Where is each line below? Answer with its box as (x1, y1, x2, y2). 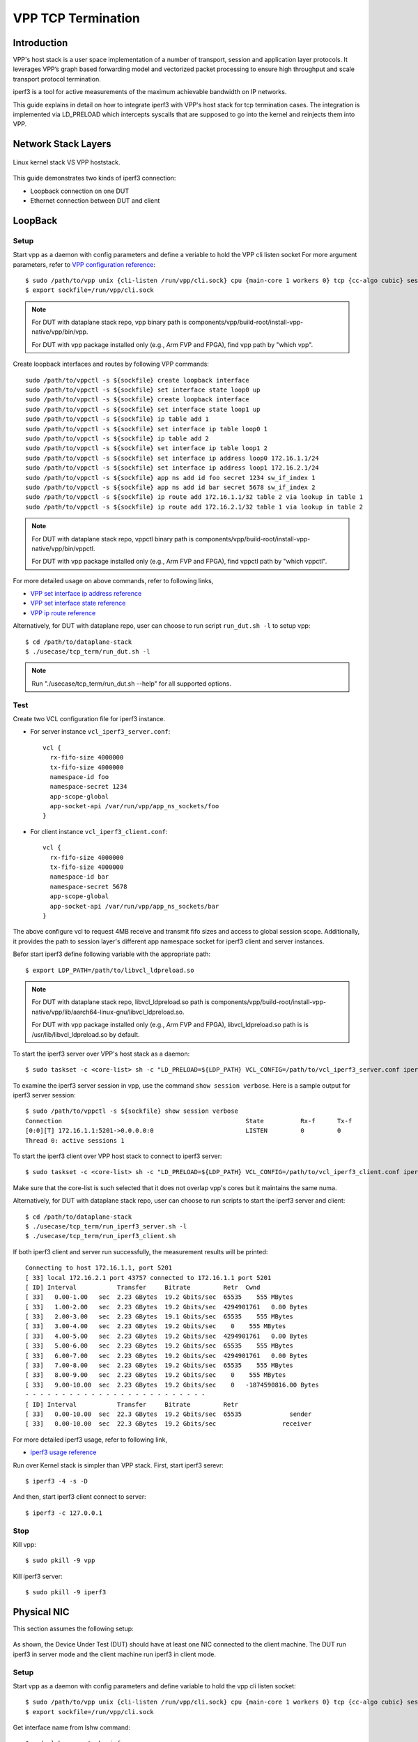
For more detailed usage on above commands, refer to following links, (13, 576, 214, 585)
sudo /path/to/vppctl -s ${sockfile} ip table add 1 (25, 415, 209, 423)
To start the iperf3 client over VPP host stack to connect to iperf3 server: (13, 1152, 222, 1160)
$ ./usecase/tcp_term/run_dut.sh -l (25, 648, 150, 656)
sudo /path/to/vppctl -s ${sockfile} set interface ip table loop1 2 (25, 445, 268, 452)
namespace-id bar (49, 873, 109, 881)
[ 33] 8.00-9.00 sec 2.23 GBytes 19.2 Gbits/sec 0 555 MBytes (25, 1371, 286, 1379)
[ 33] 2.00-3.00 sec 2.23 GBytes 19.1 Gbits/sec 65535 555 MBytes (25, 1313, 294, 1320)
